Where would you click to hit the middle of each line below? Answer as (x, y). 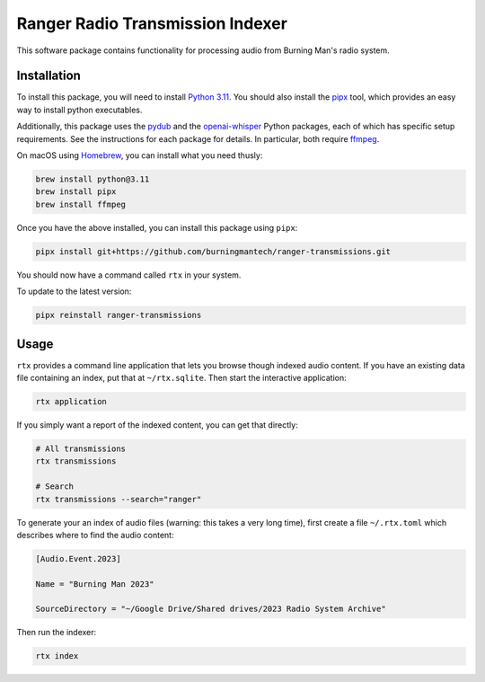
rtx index (57, 656)
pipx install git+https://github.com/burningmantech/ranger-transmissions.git (213, 251)
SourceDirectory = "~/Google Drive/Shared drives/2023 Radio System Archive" (211, 609)
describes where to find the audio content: (95, 535)
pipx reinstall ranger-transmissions (119, 315)
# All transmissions (80, 448)
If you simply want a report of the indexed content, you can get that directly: (157, 425)
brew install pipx (76, 192)
